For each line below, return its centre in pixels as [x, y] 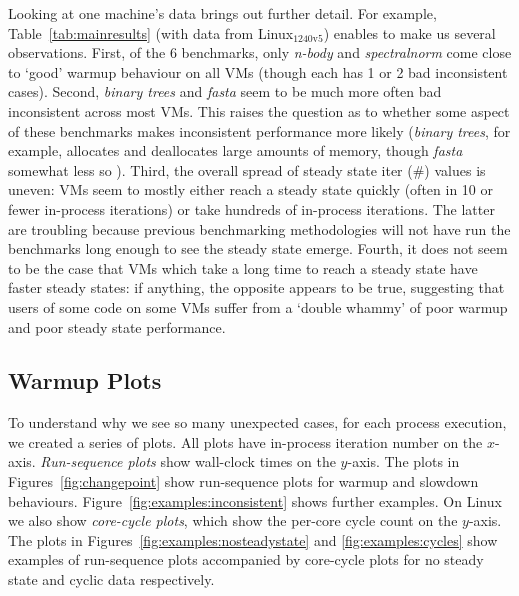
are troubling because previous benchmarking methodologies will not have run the [259, 228]
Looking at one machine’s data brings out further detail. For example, [222, 13]
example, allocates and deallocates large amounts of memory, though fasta [235, 150]
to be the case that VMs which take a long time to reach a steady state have [243, 267]
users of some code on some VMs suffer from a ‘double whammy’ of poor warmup [258, 306]
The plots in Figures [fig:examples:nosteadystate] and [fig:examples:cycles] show [253, 539]
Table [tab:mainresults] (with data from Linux [151, 32]
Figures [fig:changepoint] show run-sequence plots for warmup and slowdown [243, 481]
